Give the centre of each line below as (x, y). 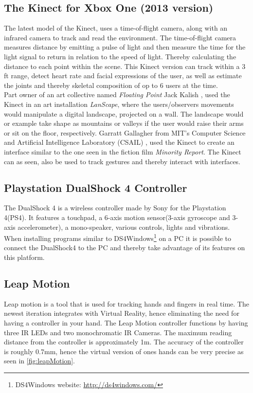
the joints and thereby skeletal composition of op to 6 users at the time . (111, 85)
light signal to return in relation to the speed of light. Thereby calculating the (120, 56)
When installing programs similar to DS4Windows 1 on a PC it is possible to (117, 237)
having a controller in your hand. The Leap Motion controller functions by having (126, 322)
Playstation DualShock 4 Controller (96, 187)
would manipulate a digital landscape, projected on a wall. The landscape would (124, 113)
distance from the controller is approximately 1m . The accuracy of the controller (124, 342)
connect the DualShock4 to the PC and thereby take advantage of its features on (125, 248)
